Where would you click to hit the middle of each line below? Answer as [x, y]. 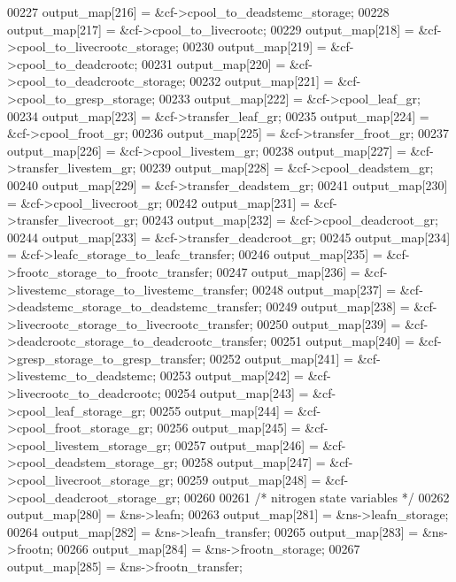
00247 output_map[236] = [288, 271]
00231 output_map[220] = [214, 63]
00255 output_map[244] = [222, 410]
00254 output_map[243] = [237, 393]
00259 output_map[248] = [249, 480]
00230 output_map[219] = [255, 46]
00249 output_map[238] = [338, 306]
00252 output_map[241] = [281, 358]
